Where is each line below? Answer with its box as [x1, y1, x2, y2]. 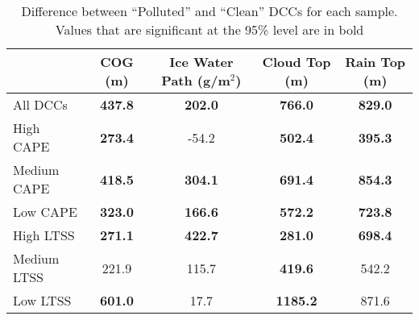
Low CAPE [13, 202, 77, 221]
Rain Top [345, 52, 406, 71]
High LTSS [13, 226, 75, 244]
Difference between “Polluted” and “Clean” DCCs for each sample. [21, 2, 398, 20]
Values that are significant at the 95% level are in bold [55, 20, 364, 39]
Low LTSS [13, 291, 72, 310]
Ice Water [169, 52, 234, 71]
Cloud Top [262, 52, 331, 71]
